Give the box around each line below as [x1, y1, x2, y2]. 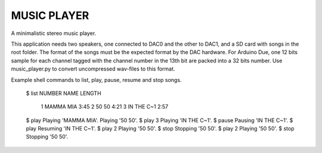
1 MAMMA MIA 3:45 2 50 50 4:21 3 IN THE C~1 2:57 [41, 103, 169, 110]
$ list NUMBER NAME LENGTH [26, 90, 101, 97]
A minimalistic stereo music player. [11, 30, 97, 37]
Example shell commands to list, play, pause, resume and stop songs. [11, 76, 182, 83]
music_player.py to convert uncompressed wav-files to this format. [11, 65, 175, 72]
